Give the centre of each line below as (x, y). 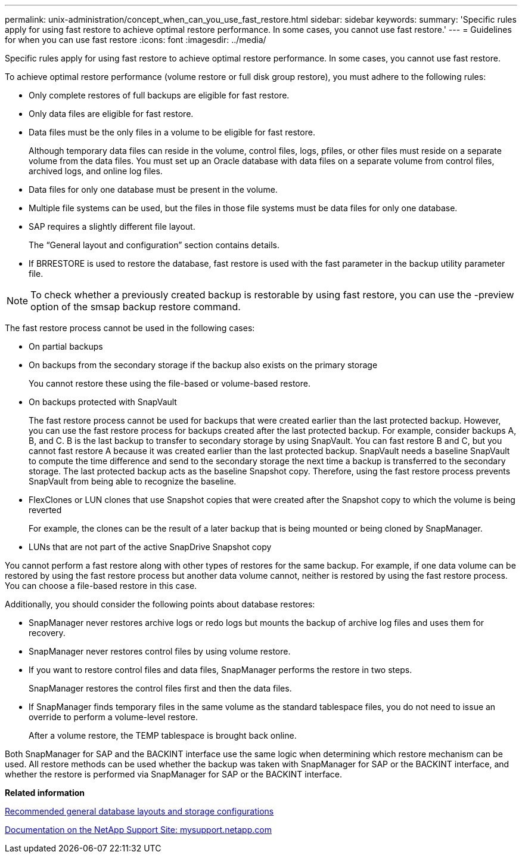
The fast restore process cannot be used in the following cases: (130, 328)
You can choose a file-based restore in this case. (101, 586)
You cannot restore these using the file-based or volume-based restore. (170, 383)
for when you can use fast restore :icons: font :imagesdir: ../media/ (136, 40)
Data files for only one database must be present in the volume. (153, 189)
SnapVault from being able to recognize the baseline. (133, 481)
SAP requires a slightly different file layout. (112, 226)
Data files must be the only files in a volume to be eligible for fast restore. (172, 132)
